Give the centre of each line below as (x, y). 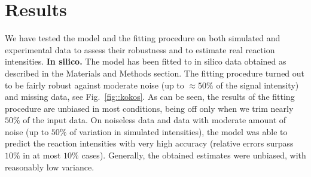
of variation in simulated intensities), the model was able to (179, 131)
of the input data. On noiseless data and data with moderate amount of (155, 120)
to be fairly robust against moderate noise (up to (94, 85)
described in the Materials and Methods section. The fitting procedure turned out (155, 73)
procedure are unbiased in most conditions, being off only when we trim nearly (149, 108)
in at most (42, 155)
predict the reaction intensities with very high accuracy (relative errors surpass (149, 143)
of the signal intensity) (257, 85)
